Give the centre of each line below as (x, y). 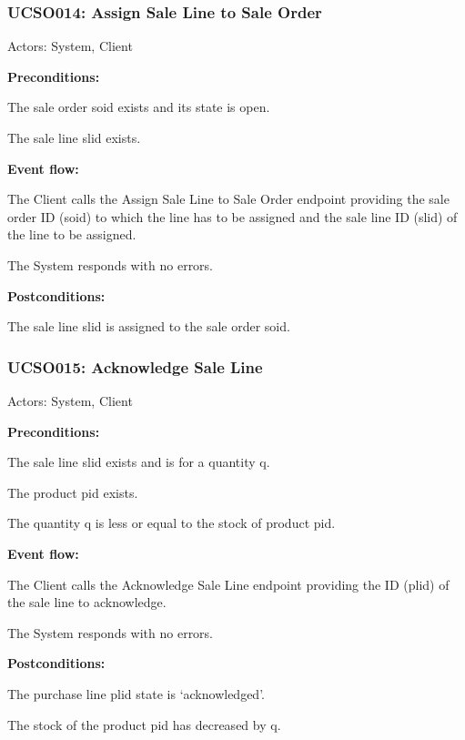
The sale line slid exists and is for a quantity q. (139, 462)
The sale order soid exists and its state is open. (139, 107)
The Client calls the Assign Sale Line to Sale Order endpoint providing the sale (228, 199)
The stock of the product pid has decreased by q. (144, 724)
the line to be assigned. (72, 234)
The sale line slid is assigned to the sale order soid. (149, 326)
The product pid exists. (73, 492)
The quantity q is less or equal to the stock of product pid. (172, 523)
